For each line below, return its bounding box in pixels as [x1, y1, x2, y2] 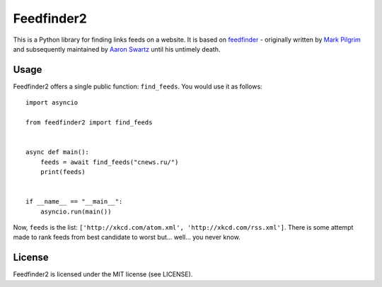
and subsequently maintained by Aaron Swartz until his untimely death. [13, 45, 221, 53]
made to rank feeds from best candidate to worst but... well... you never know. [13, 233, 241, 242]
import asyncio [25, 99, 79, 107]
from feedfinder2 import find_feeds [25, 119, 153, 127]
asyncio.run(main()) [40, 207, 112, 216]
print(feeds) [40, 168, 86, 176]
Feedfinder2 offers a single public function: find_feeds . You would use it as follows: [13, 82, 262, 90]
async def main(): [25, 148, 90, 156]
